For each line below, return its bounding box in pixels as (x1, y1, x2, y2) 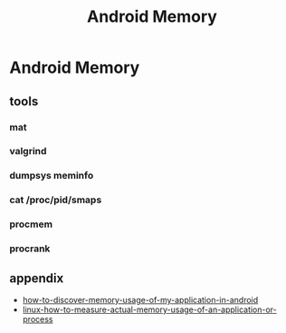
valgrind (9, 145, 47, 158)
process (22, 313, 53, 324)
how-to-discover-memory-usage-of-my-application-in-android (22, 294, 259, 305)
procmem (9, 218, 52, 230)
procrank (9, 242, 51, 255)
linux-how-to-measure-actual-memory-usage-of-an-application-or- (22, 304, 278, 315)
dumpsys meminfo (9, 170, 94, 182)
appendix (9, 270, 64, 286)
